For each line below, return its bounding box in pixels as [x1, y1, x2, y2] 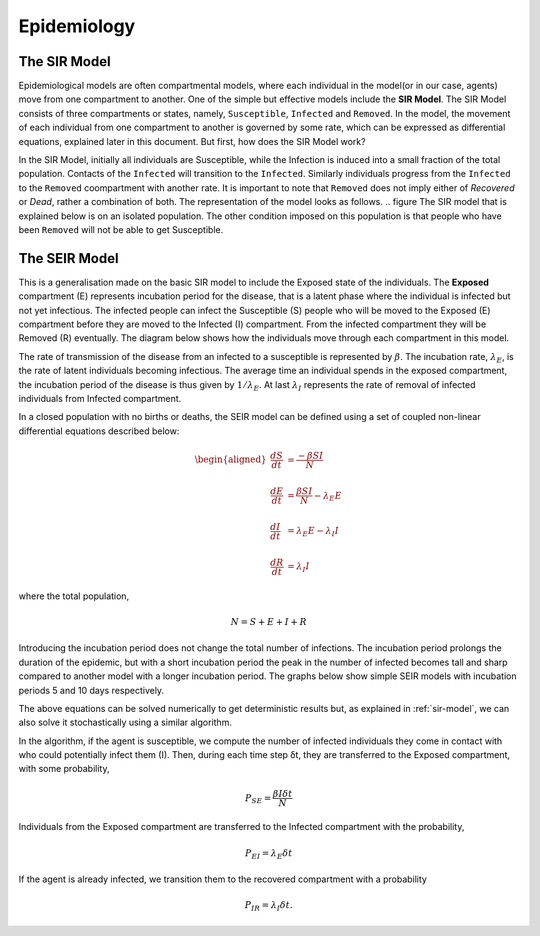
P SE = [245, 792, 272, 805]
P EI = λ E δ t [245, 847, 293, 861]
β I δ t [272, 788, 293, 799]
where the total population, [18, 590, 130, 602]
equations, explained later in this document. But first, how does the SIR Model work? [18, 135, 366, 147]
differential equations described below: [18, 425, 180, 437]
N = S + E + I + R [230, 616, 307, 627]
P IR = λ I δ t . [244, 900, 294, 914]
